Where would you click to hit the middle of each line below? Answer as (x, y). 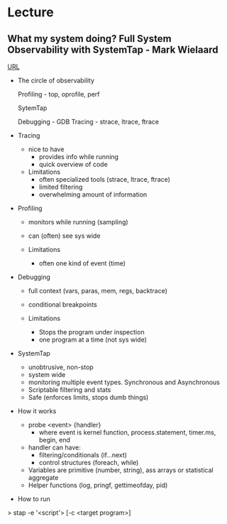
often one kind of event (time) (82, 263)
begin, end (55, 440)
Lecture (31, 12)
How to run (34, 499)
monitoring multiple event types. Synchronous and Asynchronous (124, 382)
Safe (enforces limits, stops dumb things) (88, 397)
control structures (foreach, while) (89, 463)
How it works (37, 411)
